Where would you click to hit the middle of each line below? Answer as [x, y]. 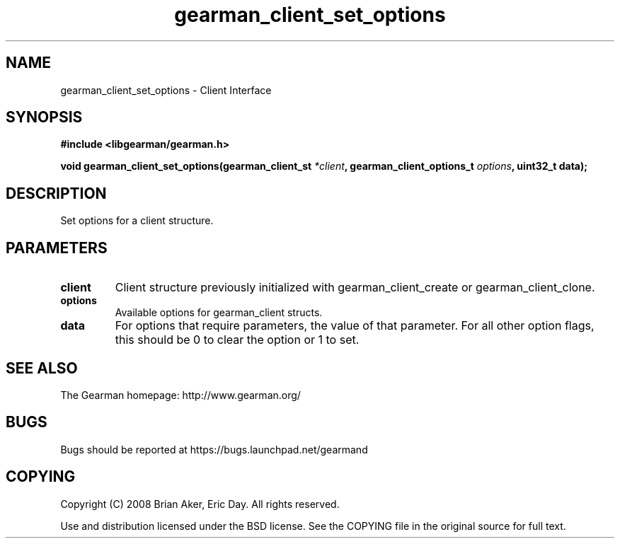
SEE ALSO [42, 368]
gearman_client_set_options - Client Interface [166, 90]
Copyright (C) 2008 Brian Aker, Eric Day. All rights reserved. [200, 504]
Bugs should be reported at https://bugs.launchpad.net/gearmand [214, 449]
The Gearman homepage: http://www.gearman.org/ [180, 395]
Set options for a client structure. [137, 221]
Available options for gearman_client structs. [219, 313]
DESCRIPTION [56, 193]
